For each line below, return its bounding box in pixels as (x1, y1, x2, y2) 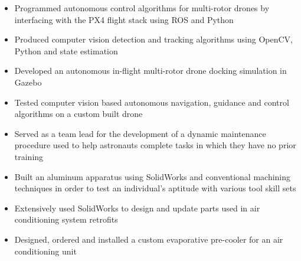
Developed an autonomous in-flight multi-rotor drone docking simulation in (14, 64, 287, 77)
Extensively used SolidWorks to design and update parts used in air (14, 201, 260, 214)
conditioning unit (14, 244, 77, 257)
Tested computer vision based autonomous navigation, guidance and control (14, 96, 289, 108)
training (14, 150, 44, 162)
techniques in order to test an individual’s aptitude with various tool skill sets (14, 182, 296, 194)
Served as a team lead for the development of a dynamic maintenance (14, 127, 266, 139)
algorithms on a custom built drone (14, 107, 143, 120)
